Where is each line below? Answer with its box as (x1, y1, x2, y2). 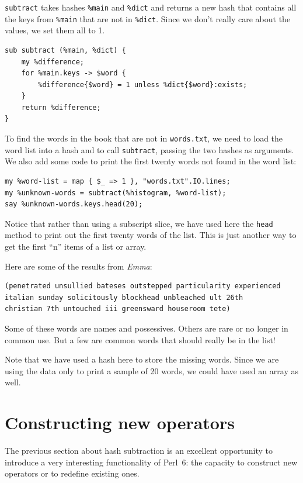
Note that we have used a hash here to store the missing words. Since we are (5, 353, 279, 365)
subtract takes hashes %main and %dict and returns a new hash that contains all (5, 1, 297, 13)
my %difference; (21, 57, 85, 66)
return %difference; (21, 103, 101, 112)
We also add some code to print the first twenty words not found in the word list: (5, 155, 297, 167)
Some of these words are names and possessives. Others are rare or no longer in (5, 322, 288, 334)
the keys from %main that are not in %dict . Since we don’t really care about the (5, 12, 291, 25)
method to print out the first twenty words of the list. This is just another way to (5, 229, 297, 241)
